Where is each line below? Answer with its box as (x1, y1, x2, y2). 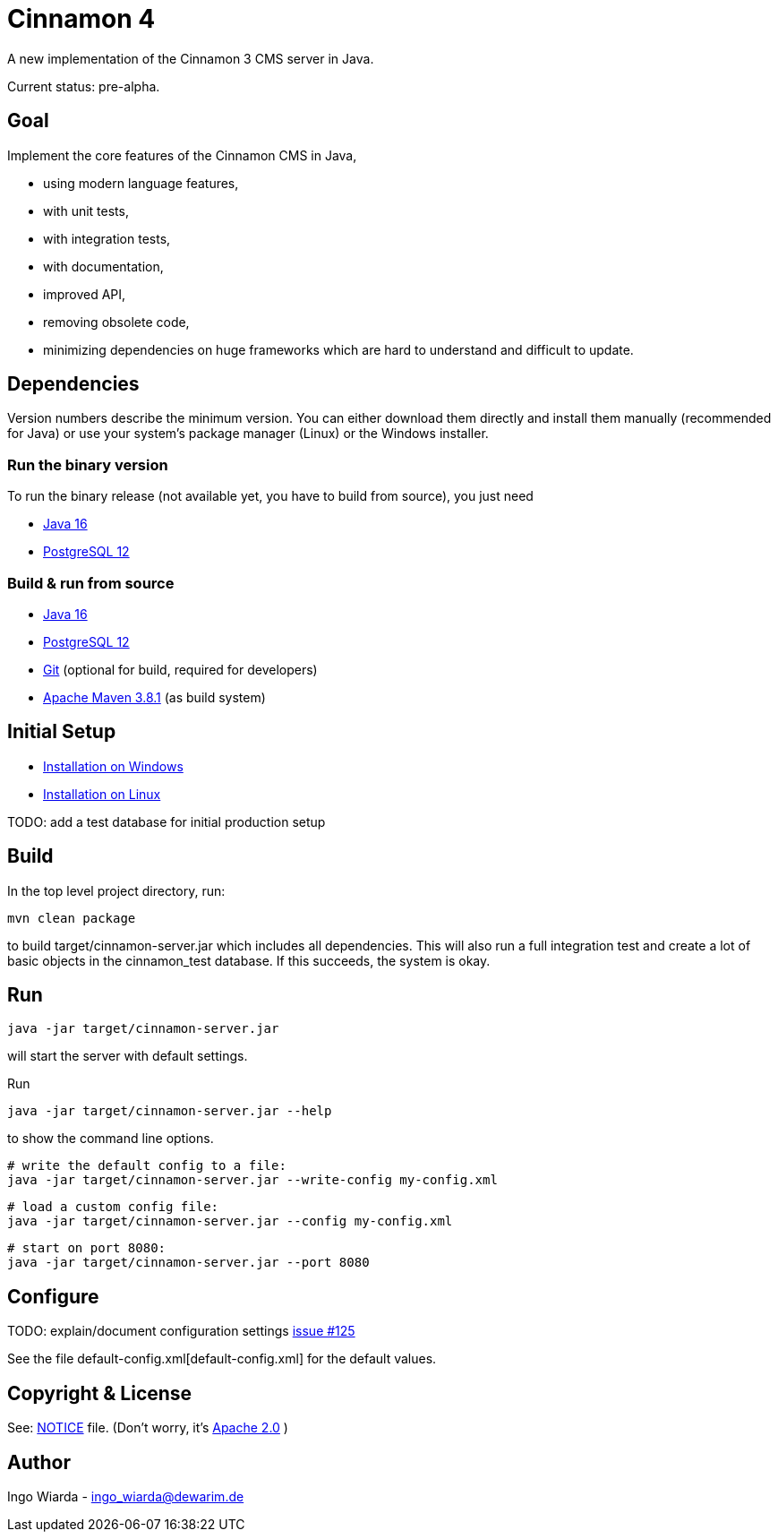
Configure (7, 1285, 99, 1308)
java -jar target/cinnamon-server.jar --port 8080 (7, 1255, 370, 1270)
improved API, (43, 286, 126, 302)
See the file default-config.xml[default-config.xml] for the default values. (7, 1351, 437, 1367)
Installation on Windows (43, 758, 184, 774)
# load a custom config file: (7, 1199, 219, 1215)
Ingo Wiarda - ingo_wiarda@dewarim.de (7, 1489, 244, 1504)
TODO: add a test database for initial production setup (7, 813, 326, 830)
